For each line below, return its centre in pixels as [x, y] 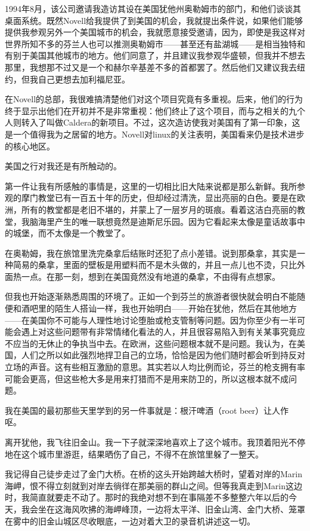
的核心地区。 [30, 146]
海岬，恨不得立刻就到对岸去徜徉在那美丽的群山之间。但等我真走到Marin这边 [154, 485]
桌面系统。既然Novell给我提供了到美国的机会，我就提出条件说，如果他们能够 [154, 20]
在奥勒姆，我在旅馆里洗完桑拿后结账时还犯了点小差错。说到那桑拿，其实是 [151, 253]
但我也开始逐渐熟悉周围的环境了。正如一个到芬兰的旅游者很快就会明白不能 [151, 296]
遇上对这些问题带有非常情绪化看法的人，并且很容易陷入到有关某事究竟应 [163, 332]
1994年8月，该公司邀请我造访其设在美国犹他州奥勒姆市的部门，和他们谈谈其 [153, 8]
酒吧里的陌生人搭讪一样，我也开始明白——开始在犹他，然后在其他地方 [159, 308]
